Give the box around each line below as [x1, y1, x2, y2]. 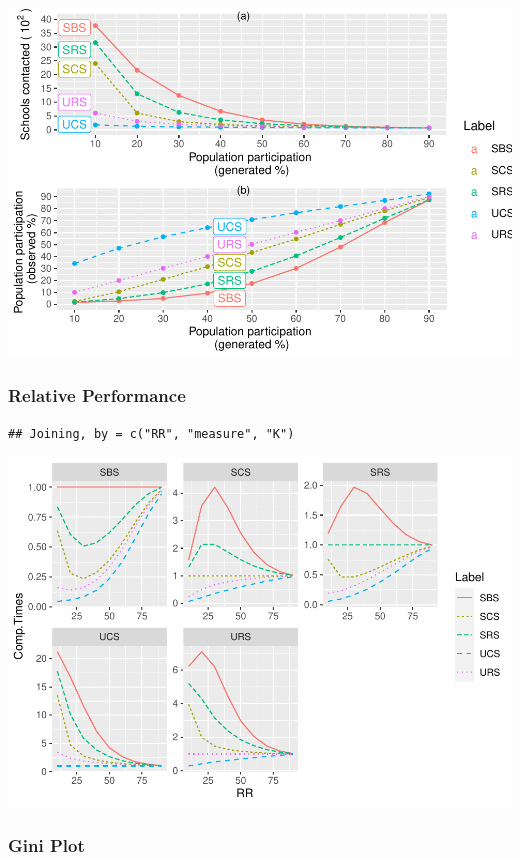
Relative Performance [8, 383, 186, 408]
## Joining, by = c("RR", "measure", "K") [8, 426, 295, 441]
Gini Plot [8, 832, 85, 857]
